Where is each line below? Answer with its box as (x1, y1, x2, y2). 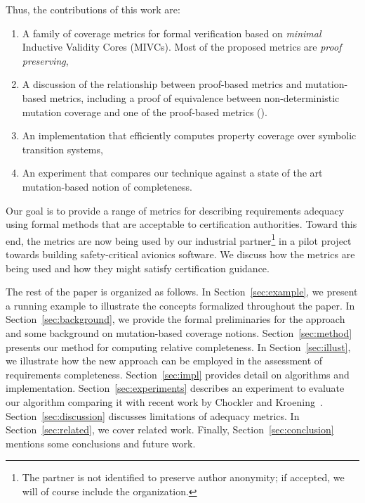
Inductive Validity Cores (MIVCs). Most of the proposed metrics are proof (22, 39, 342, 54)
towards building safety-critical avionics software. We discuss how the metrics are (6, 246, 355, 261)
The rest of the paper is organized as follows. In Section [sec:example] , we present (6, 284, 358, 299)
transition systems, (22, 141, 103, 156)
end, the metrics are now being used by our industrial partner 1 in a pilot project (6, 231, 352, 248)
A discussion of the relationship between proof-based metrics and (22, 77, 303, 91)
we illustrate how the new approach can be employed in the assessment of (6, 353, 323, 368)
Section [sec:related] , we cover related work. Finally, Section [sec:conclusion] (6, 422, 334, 437)
